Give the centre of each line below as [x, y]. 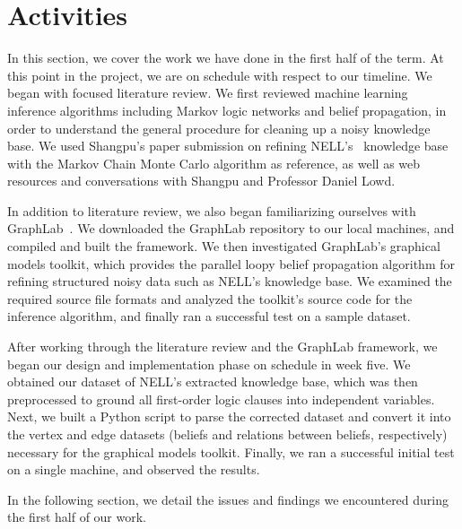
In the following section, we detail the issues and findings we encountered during [228, 499]
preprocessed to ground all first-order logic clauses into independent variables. [221, 399]
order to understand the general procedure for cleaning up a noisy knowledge [219, 128]
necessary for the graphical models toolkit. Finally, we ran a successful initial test [231, 451]
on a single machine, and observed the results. [134, 469]
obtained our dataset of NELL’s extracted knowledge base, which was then [213, 382]
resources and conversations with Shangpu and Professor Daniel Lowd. [201, 181]
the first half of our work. [77, 517]
